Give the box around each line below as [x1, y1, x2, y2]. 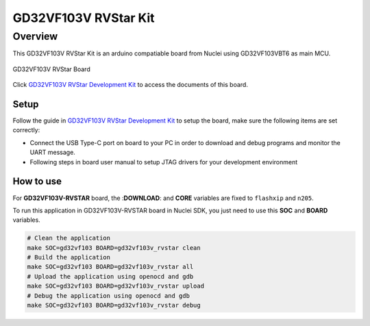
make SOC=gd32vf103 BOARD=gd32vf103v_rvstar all [27, 263, 194, 271]
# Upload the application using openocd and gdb [27, 273, 194, 280]
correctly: [12, 126, 40, 134]
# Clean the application [27, 234, 111, 242]
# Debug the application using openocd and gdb [27, 292, 190, 299]
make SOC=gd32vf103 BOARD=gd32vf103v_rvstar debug [27, 301, 201, 310]
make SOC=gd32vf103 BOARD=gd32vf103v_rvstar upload [27, 282, 205, 290]
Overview [12, 30, 58, 42]
